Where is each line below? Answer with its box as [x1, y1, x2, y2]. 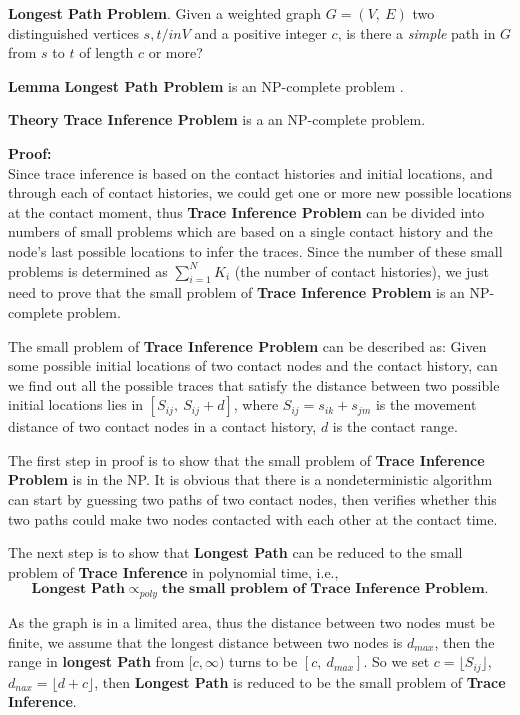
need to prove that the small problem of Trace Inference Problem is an [8, 282, 465, 303]
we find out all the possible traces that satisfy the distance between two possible [8, 374, 500, 395]
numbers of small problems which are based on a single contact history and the [8, 221, 493, 242]
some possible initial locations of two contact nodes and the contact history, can [8, 355, 498, 376]
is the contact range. [332, 416, 458, 437]
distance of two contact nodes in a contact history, [8, 416, 317, 437]
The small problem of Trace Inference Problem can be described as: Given [8, 335, 487, 356]
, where [233, 394, 279, 415]
